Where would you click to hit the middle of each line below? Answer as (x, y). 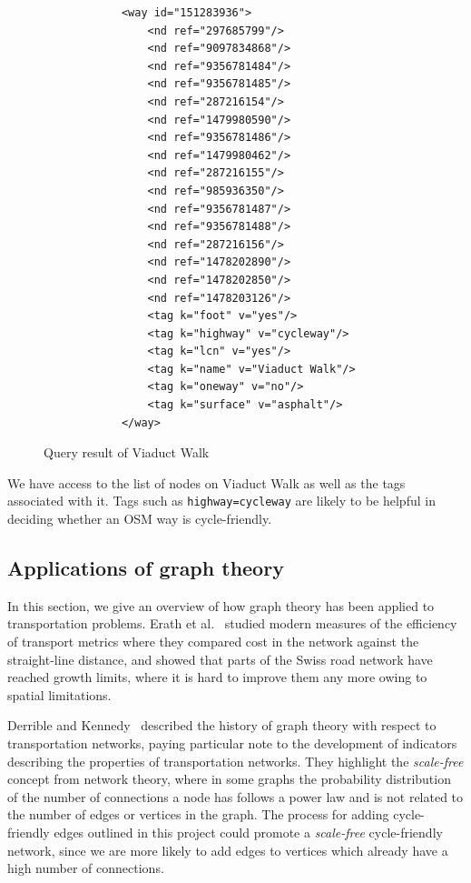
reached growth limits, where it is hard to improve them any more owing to (217, 677)
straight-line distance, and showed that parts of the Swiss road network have (220, 659)
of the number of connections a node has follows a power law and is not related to (235, 796)
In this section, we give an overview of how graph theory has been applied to (221, 605)
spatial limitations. (59, 694)
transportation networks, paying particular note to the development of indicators (232, 743)
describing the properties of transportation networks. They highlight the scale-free (235, 761)
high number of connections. (86, 868)
